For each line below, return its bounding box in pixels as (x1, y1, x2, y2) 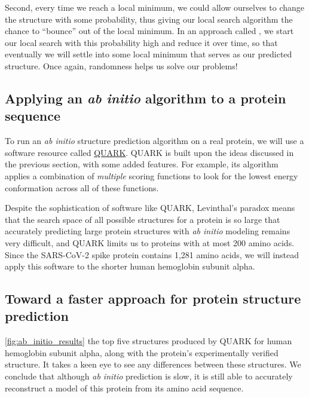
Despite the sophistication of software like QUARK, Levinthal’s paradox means (5, 201, 295, 214)
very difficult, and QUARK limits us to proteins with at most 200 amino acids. (5, 236, 295, 249)
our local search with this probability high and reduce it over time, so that (5, 36, 278, 48)
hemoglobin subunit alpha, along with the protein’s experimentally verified (5, 346, 279, 359)
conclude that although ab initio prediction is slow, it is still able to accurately (5, 370, 293, 382)
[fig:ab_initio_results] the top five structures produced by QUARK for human (5, 335, 292, 347)
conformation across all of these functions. (5, 181, 159, 194)
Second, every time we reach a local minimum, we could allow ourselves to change (5, 1, 305, 13)
